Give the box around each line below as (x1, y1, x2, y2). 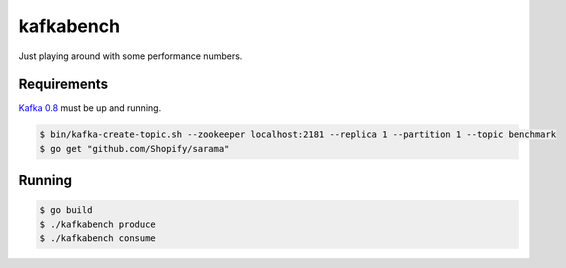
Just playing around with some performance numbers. (18, 50, 243, 62)
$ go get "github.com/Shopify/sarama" (39, 143, 230, 154)
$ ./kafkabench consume (39, 233, 157, 244)
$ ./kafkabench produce (39, 218, 157, 230)
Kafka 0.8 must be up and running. (18, 102, 162, 114)
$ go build (39, 205, 93, 216)
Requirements (18, 76, 109, 93)
